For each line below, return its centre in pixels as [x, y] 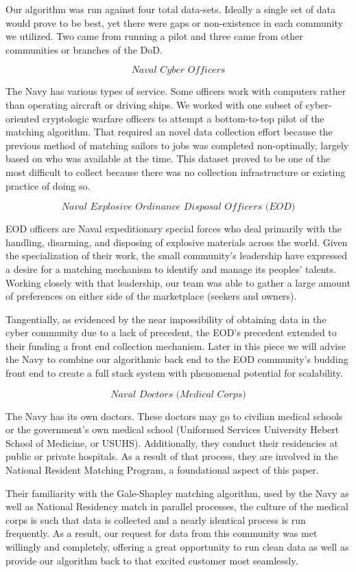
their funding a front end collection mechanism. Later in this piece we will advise [176, 345]
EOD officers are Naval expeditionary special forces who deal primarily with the [174, 229]
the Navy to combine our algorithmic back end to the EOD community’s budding [177, 359]
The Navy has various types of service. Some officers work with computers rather [176, 91]
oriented [23, 118]
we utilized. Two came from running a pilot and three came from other [154, 36]
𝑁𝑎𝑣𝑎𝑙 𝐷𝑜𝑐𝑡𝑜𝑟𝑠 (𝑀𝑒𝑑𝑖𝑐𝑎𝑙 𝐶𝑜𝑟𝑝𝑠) [178, 394]
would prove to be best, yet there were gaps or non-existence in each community [174, 22]
